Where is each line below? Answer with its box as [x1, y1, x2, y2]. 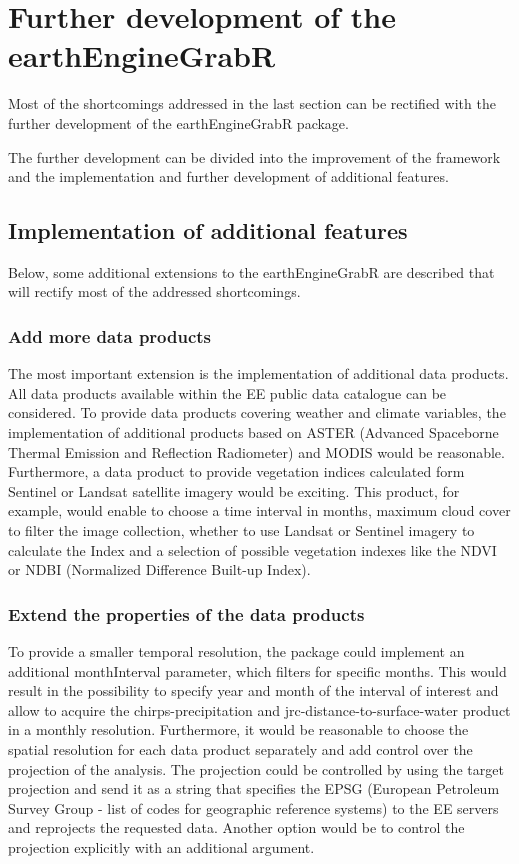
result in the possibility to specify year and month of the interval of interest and [8, 680, 499, 701]
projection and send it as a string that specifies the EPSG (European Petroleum [8, 778, 500, 799]
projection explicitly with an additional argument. [8, 836, 315, 857]
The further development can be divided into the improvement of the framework [8, 146, 501, 167]
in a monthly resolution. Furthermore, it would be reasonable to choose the [8, 719, 469, 740]
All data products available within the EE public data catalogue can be [8, 382, 447, 403]
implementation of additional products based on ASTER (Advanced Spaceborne [8, 422, 499, 443]
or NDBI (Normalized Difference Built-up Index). [8, 559, 311, 580]
